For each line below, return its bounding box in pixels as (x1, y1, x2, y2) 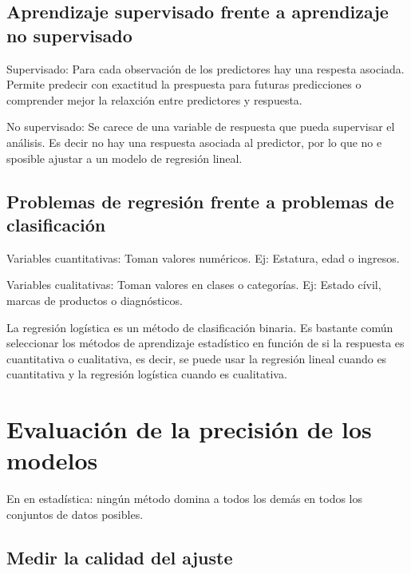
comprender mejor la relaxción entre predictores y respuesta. (6, 91, 302, 108)
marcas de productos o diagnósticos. (6, 291, 183, 308)
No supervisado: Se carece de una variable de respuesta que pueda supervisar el (6, 118, 395, 135)
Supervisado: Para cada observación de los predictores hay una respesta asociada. (6, 60, 405, 77)
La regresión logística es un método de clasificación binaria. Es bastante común (6, 319, 393, 335)
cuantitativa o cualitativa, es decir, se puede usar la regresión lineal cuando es (6, 350, 387, 366)
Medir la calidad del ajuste (6, 544, 233, 569)
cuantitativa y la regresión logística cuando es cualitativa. (6, 366, 287, 382)
